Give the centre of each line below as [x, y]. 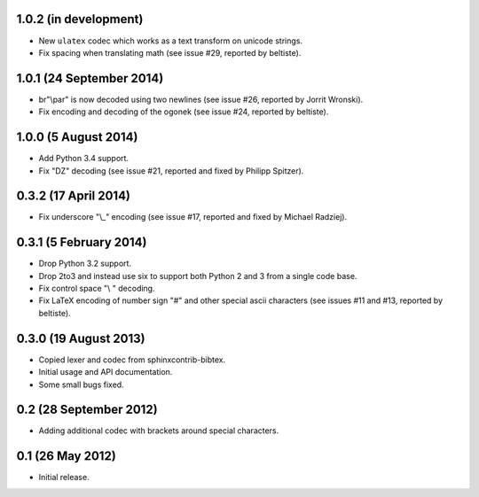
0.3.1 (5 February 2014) [82, 242]
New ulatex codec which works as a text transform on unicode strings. [171, 41]
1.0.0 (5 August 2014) [77, 137]
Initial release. [64, 478]
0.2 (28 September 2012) [87, 410]
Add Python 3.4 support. [83, 159]
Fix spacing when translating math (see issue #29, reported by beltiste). [170, 52]
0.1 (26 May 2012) [67, 456]
